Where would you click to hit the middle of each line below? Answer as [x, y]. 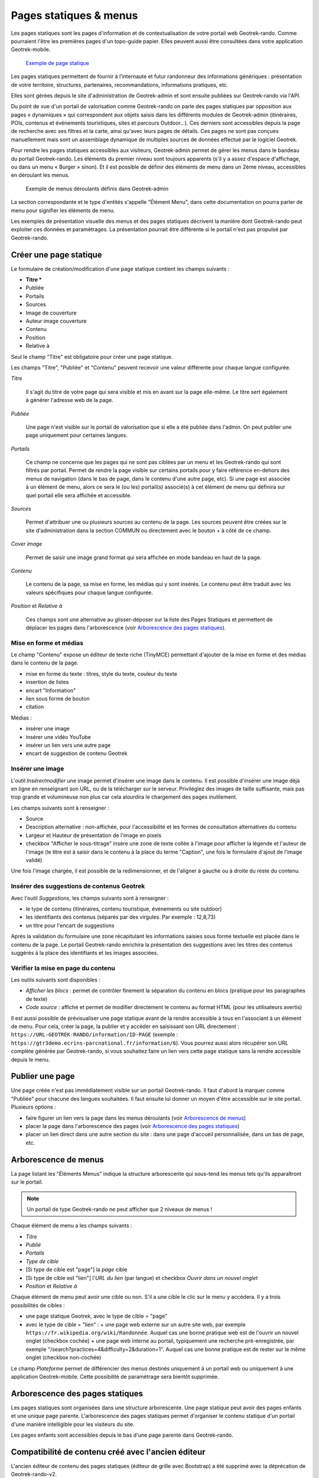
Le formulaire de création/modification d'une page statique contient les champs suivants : [120, 268]
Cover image [27, 544]
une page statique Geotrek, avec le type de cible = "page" [97, 1316]
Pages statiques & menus [74, 15]
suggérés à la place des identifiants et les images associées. [85, 952]
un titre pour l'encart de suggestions [70, 925]
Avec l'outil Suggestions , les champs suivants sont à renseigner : [90, 898]
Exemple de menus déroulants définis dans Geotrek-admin [97, 189]
